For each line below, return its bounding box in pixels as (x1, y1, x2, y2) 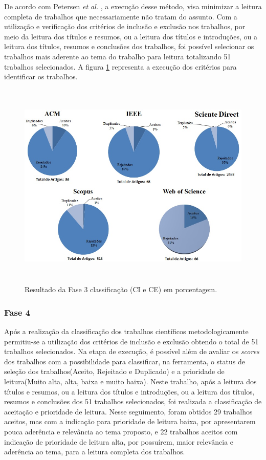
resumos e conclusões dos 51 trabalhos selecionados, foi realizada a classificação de (4, 396, 262, 407)
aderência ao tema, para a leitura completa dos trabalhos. (4, 446, 185, 457)
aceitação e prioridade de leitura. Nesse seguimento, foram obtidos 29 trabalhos (4, 406, 253, 417)
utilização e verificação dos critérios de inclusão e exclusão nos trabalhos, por (4, 21, 246, 32)
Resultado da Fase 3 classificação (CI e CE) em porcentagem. (25, 284, 217, 295)
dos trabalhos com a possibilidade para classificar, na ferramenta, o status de (4, 356, 245, 366)
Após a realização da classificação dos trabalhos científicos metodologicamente (4, 326, 249, 337)
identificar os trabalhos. (4, 71, 78, 82)
